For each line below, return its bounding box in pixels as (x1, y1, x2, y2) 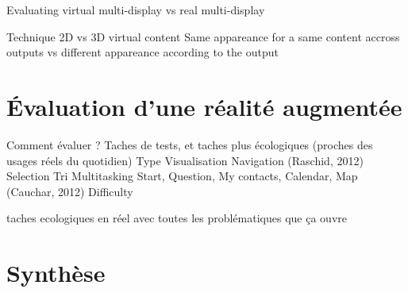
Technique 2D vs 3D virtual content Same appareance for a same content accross (6, 28, 400, 44)
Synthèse (6, 256, 106, 289)
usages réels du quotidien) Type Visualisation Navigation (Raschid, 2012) (6, 152, 364, 168)
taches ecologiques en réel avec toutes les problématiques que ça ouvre (6, 210, 347, 226)
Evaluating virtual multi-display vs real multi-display (6, 2, 265, 17)
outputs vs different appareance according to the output (6, 44, 279, 60)
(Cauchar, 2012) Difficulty (6, 183, 133, 199)
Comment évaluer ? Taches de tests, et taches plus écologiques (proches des (6, 136, 373, 152)
